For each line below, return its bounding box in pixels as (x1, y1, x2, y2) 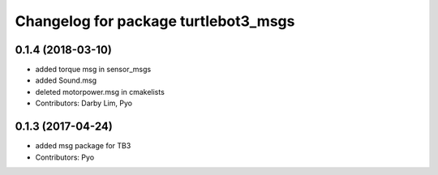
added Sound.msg (35, 75, 97, 85)
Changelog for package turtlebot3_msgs (15, 12, 295, 30)
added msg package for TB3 (35, 141, 131, 151)
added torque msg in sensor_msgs (35, 65, 152, 75)
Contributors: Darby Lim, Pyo (35, 98, 133, 109)
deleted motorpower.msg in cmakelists (35, 87, 165, 96)
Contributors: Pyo (35, 152, 95, 162)
